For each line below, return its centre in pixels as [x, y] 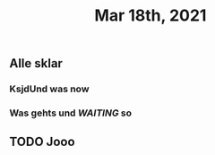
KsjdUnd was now [49, 89]
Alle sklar [36, 64]
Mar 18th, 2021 [150, 16]
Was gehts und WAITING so [71, 113]
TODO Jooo [42, 142]
